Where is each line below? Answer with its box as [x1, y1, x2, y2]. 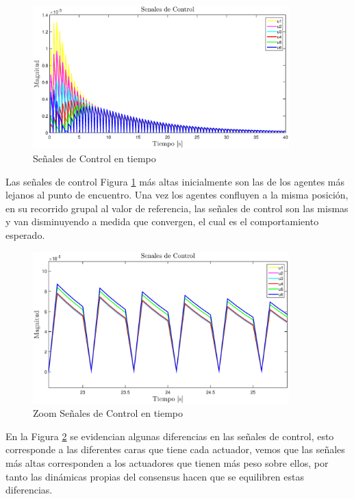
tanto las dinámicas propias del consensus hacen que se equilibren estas [5, 469, 304, 483]
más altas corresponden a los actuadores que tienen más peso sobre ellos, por [5, 455, 329, 470]
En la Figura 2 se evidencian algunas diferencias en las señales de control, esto [5, 428, 334, 443]
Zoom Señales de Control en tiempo [33, 406, 184, 420]
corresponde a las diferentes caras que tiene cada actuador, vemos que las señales [5, 442, 345, 457]
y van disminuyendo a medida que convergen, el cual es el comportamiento [5, 214, 319, 229]
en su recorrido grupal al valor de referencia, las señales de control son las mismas [5, 201, 349, 215]
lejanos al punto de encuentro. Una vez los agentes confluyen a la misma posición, [5, 188, 349, 202]
